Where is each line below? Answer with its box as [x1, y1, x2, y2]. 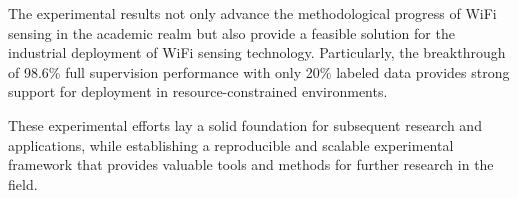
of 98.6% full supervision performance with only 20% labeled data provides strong [8, 61, 510, 82]
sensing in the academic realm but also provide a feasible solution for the [8, 22, 455, 43]
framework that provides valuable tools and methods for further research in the [8, 154, 494, 175]
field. [8, 173, 38, 194]
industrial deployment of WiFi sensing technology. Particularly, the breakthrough [8, 42, 506, 63]
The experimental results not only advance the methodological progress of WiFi [8, 3, 497, 23]
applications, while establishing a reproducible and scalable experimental [8, 134, 454, 155]
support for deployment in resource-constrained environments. [8, 81, 388, 102]
